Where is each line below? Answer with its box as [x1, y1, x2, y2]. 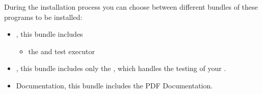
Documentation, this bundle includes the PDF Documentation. [16, 80, 213, 90]
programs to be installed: [4, 11, 83, 22]
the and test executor [28, 45, 95, 56]
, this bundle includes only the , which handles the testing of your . [16, 63, 226, 74]
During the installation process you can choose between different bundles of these [4, 2, 258, 12]
